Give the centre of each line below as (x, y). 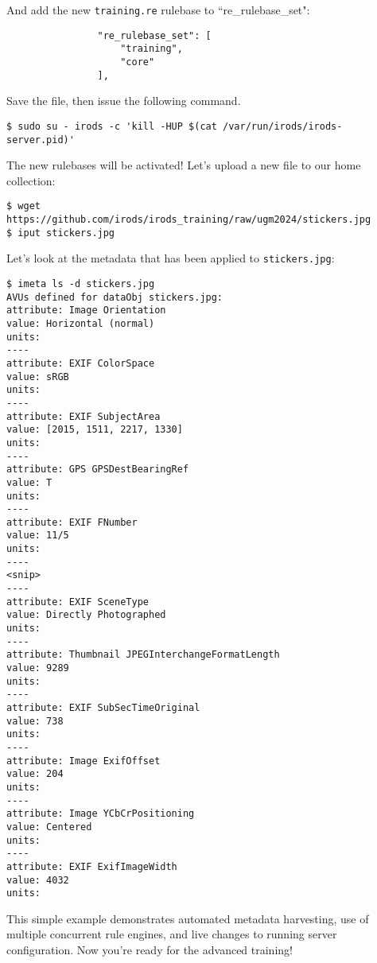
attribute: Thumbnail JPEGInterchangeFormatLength (143, 655)
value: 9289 (38, 668)
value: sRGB (38, 377)
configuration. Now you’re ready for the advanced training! (150, 950)
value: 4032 (38, 880)
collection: (31, 180)
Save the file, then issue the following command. (124, 101)
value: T (29, 482)
